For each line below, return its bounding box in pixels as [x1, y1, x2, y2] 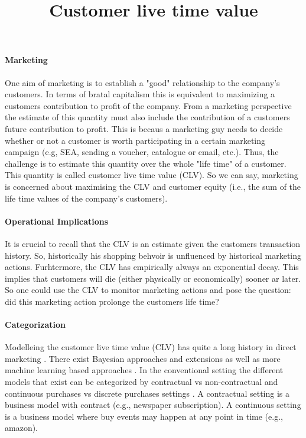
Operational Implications [5, 215, 109, 227]
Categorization [5, 318, 66, 331]
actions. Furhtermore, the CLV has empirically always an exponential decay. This [5, 261, 299, 273]
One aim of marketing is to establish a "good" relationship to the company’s [5, 76, 280, 88]
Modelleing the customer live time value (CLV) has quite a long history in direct [5, 341, 297, 353]
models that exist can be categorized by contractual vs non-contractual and [5, 376, 278, 388]
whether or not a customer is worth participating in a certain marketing [5, 134, 266, 146]
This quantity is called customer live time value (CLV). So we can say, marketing [5, 169, 298, 181]
